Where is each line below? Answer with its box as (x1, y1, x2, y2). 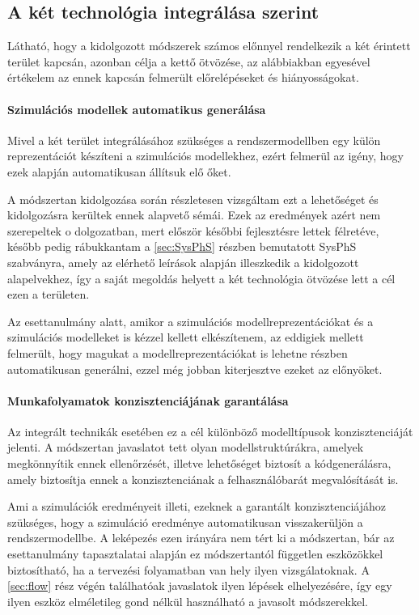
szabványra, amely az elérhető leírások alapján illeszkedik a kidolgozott (7, 253, 359, 270)
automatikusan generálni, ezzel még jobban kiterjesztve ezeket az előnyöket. (7, 360, 383, 377)
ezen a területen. (7, 286, 90, 303)
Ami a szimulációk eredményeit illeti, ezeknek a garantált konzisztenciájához (7, 498, 387, 515)
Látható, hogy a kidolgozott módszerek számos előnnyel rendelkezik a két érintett (7, 37, 411, 54)
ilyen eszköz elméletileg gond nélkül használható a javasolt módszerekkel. (7, 592, 368, 609)
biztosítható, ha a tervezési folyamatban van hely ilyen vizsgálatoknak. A (7, 561, 370, 578)
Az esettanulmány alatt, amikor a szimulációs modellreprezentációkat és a (7, 312, 374, 329)
